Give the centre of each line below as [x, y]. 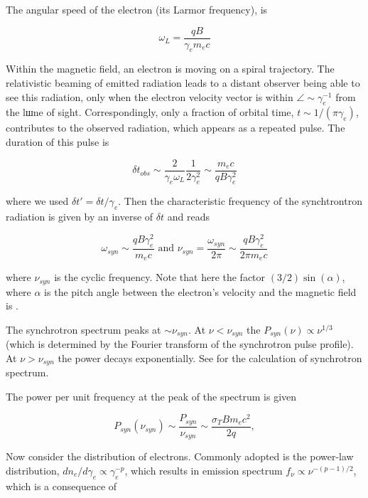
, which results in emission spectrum [204, 470]
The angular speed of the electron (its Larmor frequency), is [137, 9]
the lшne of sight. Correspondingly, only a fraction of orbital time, [150, 112]
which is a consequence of [61, 486]
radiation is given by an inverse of [80, 217]
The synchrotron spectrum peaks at [83, 329]
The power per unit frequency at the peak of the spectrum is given [151, 396]
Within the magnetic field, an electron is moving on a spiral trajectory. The [170, 69]
